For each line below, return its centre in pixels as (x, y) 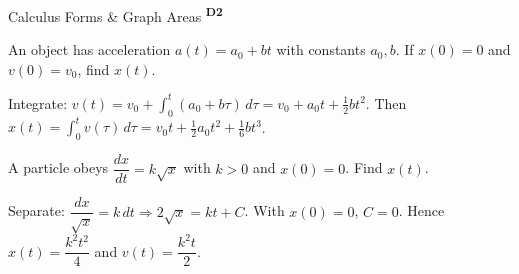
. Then (386, 102)
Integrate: (38, 102)
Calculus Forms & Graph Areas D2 (115, 14)
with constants (321, 49)
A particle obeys (58, 167)
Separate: (36, 210)
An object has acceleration (89, 49)
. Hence (421, 210)
